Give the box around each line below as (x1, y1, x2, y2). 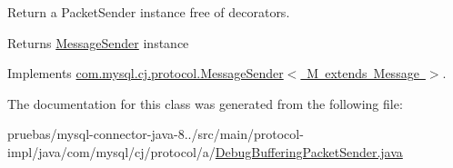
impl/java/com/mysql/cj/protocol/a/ (7, 142, 216, 161)
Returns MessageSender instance (7, 33, 189, 52)
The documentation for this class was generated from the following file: (7, 94, 403, 113)
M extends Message (307, 64, 419, 83)
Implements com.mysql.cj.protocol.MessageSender (7, 64, 284, 83)
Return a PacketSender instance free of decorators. (7, 3, 290, 21)
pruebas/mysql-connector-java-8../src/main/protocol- (7, 124, 304, 143)
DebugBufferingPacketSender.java (215, 142, 403, 161)
